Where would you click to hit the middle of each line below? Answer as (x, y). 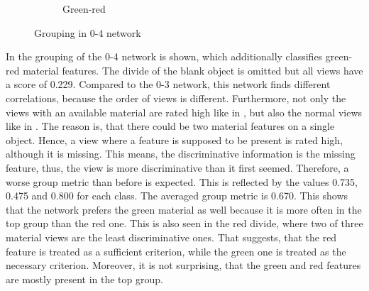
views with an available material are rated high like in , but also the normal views (184, 112)
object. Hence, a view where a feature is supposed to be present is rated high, (174, 139)
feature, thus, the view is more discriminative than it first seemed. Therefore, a (177, 167)
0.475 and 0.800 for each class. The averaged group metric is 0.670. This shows (177, 196)
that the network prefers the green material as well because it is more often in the (184, 209)
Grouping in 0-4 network (88, 32)
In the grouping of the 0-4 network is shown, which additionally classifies (164, 56)
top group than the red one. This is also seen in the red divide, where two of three (184, 223)
